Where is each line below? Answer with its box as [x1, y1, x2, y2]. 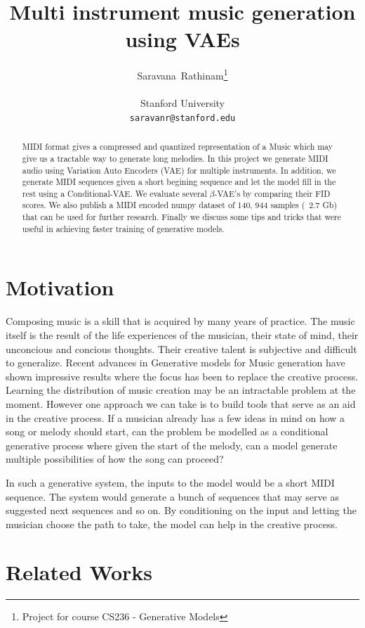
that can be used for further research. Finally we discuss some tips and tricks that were [22, 211, 341, 223]
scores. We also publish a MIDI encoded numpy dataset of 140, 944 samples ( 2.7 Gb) [22, 199, 338, 211]
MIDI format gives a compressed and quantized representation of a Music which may [22, 141, 333, 153]
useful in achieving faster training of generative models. [22, 222, 225, 234]
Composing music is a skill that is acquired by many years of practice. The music [6, 314, 355, 328]
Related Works [6, 558, 153, 587]
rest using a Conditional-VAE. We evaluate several [22, 187, 207, 199]
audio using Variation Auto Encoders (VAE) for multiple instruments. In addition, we [22, 164, 336, 176]
